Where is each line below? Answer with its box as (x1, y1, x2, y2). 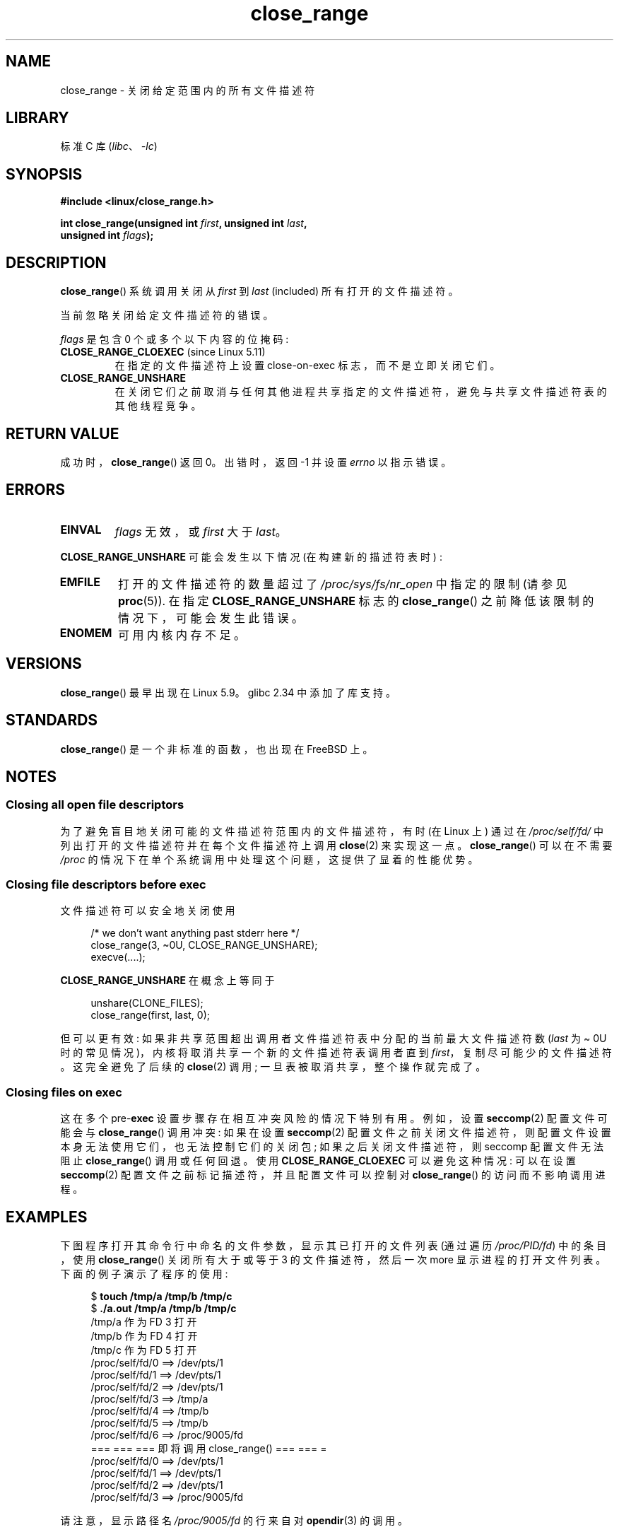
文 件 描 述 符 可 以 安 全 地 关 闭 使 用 (60, 904, 235, 917)
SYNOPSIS (6, 165, 83, 183)
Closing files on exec (6, 1084, 122, 1099)
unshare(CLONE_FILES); (90, 997, 204, 1010)
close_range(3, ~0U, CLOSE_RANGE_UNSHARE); (90, 939, 318, 952)
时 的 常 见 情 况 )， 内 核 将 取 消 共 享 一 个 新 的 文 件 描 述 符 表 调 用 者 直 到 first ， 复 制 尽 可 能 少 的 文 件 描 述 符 (60, 1046, 612, 1059)
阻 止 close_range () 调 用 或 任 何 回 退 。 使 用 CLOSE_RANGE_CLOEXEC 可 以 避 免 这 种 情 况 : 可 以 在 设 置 (60, 1154, 576, 1167)
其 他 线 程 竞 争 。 (114, 399, 201, 412)
